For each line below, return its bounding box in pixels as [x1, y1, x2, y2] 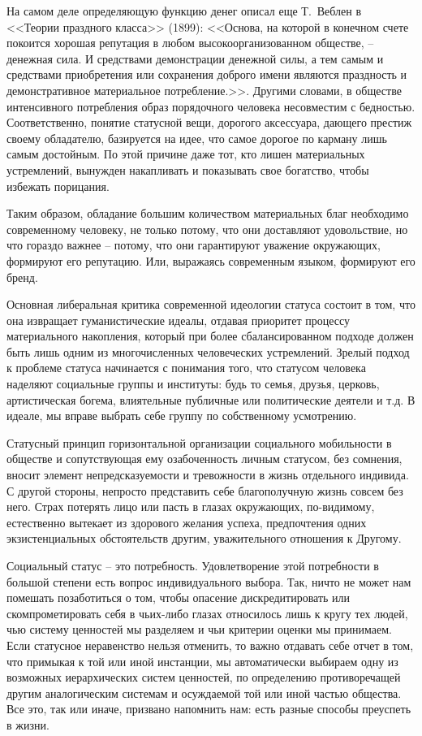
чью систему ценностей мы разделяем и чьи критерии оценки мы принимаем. [6, 621, 392, 638]
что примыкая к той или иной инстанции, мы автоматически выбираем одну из [6, 652, 398, 669]
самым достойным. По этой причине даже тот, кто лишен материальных [6, 145, 365, 162]
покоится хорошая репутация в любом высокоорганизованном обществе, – [6, 34, 374, 51]
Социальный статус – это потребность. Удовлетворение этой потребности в [6, 557, 379, 574]
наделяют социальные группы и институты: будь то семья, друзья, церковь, [6, 375, 380, 392]
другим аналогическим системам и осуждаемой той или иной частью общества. [6, 684, 402, 701]
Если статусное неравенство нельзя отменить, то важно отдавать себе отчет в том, [6, 636, 414, 653]
